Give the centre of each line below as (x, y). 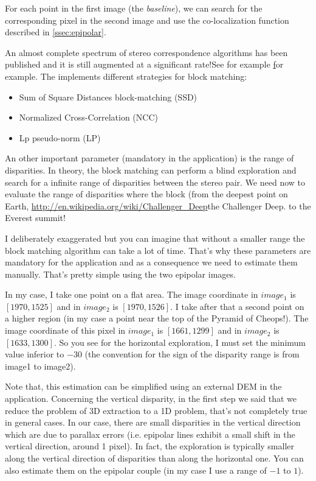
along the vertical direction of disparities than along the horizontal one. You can (154, 458)
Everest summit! (35, 218)
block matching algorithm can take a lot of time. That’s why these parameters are (158, 250)
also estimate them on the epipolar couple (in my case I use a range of (136, 470)
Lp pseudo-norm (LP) (60, 137)
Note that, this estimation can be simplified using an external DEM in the (143, 386)
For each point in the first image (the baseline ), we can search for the (134, 8)
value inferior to (35, 354)
